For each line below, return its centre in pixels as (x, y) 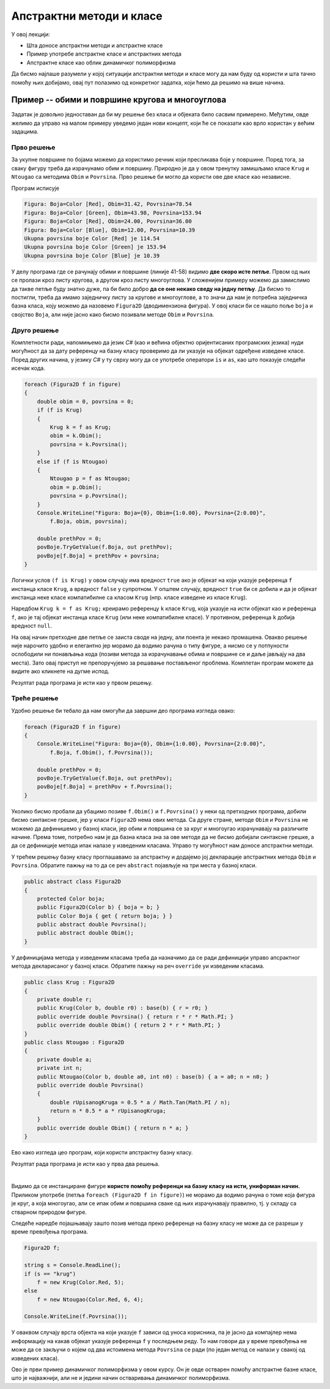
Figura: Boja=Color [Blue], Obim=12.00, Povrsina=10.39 (110, 230)
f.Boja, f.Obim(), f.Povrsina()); (101, 752)
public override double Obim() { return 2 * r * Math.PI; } (129, 1025)
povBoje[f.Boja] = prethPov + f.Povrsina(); (105, 787)
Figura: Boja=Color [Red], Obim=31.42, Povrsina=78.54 (108, 204)
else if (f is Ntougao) (72, 461)
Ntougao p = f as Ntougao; (90, 479)
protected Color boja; (71, 898)
